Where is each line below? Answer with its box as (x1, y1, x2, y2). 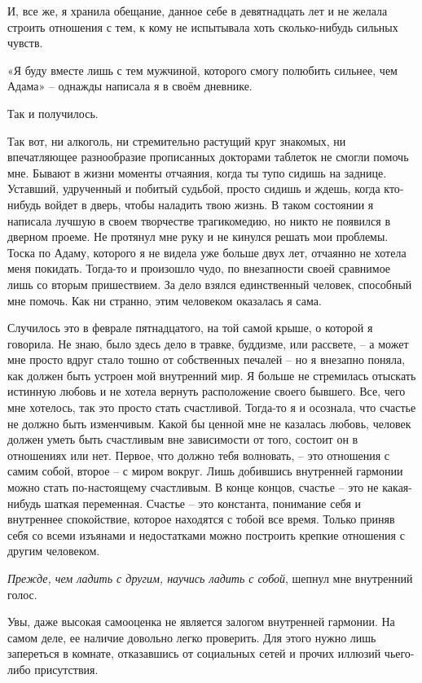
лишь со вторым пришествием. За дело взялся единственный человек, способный (7, 275, 412, 292)
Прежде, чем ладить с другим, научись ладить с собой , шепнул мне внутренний (7, 570, 413, 586)
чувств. (7, 34, 43, 51)
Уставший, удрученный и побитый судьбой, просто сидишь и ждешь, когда (7, 180, 380, 197)
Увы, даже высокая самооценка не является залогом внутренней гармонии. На (7, 613, 395, 630)
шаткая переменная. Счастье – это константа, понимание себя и (44, 494, 362, 511)
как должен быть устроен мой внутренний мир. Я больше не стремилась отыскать (7, 366, 416, 383)
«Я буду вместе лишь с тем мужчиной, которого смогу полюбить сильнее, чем (7, 61, 398, 78)
